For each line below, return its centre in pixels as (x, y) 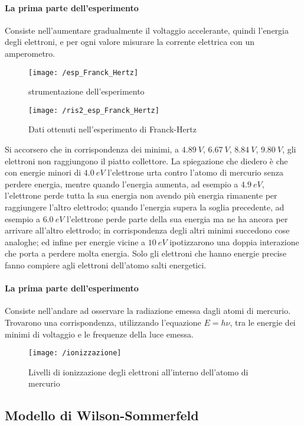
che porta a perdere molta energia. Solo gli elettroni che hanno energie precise (146, 253)
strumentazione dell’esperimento (86, 91)
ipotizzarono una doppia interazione (234, 241)
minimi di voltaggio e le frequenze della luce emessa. (99, 334)
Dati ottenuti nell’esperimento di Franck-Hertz (112, 129)
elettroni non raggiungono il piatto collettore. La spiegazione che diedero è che (146, 160)
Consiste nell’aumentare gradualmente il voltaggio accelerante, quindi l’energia (147, 30)
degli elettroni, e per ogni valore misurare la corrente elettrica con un (130, 42)
